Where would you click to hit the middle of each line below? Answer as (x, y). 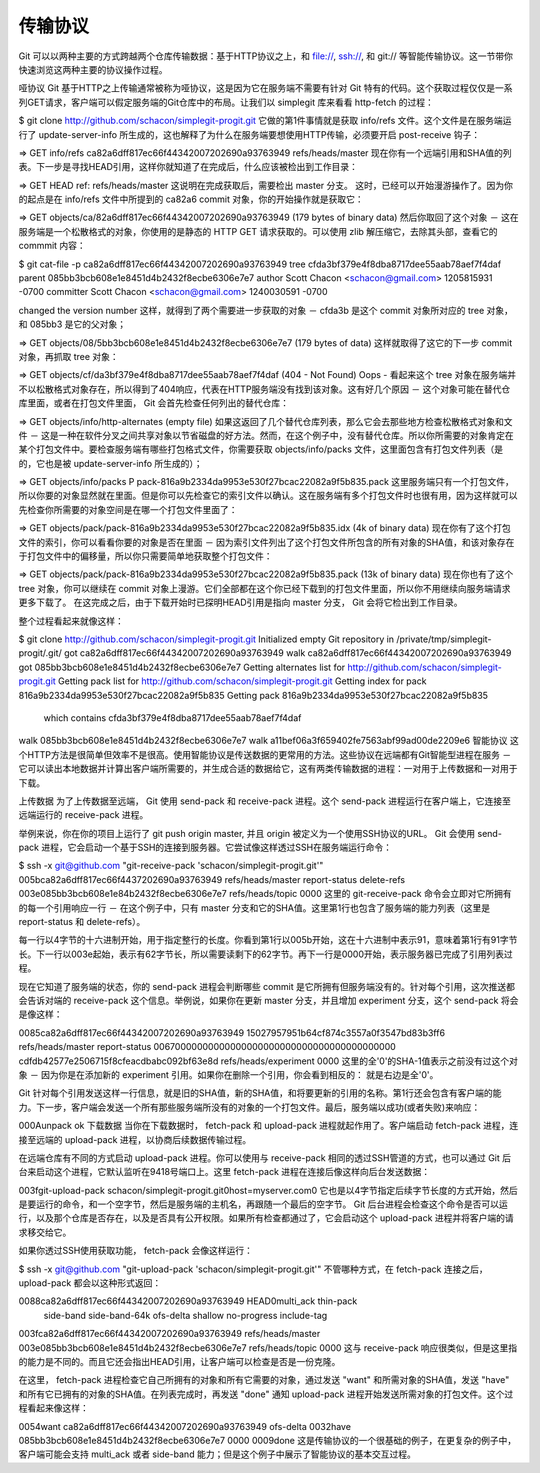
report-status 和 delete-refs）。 (82, 922)
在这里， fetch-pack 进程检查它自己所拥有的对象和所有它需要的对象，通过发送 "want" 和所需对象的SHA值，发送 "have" (264, 1380)
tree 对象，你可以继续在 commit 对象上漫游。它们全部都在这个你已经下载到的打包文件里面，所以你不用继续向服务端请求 (264, 588)
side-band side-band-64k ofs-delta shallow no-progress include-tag (185, 1315)
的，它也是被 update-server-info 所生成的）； (110, 463)
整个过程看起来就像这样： (71, 621)
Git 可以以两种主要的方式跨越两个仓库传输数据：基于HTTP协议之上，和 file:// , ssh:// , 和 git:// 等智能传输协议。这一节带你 (266, 56)
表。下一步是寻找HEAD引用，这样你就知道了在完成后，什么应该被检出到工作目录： (188, 167)
